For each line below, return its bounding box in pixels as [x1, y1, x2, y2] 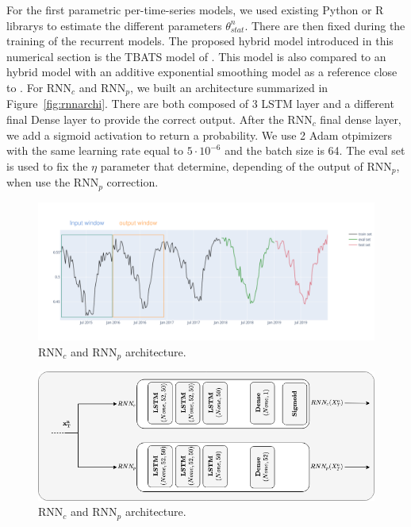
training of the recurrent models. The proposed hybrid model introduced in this [6, 33, 394, 49]
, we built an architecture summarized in [130, 79, 328, 95]
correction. [106, 174, 159, 190]
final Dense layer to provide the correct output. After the [6, 111, 284, 128]
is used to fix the [6, 157, 88, 174]
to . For [6, 79, 44, 95]
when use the [6, 174, 71, 190]
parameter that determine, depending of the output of [100, 157, 363, 174]
